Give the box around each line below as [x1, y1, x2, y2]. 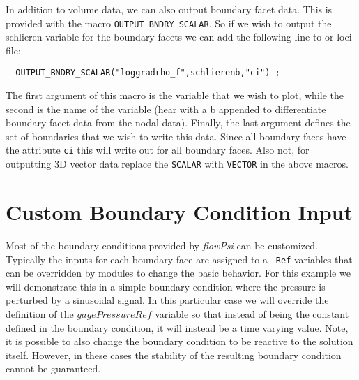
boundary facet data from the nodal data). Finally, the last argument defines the [6, 115, 351, 130]
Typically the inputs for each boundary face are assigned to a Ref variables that [6, 251, 353, 266]
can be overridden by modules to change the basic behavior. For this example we [6, 265, 351, 280]
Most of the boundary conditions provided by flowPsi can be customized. [6, 237, 318, 252]
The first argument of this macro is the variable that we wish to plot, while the [6, 88, 344, 103]
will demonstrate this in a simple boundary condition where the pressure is [6, 279, 326, 293]
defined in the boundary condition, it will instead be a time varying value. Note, [6, 320, 349, 335]
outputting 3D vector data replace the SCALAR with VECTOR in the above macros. [6, 156, 349, 171]
